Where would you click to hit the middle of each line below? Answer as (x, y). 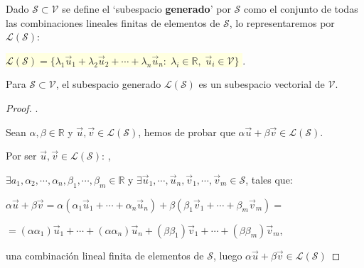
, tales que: (269, 179)
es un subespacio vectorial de (262, 84)
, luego (227, 255)
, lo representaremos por (282, 22)
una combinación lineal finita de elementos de (105, 255)
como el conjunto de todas (301, 9)
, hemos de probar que (187, 132)
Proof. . (22, 107)
